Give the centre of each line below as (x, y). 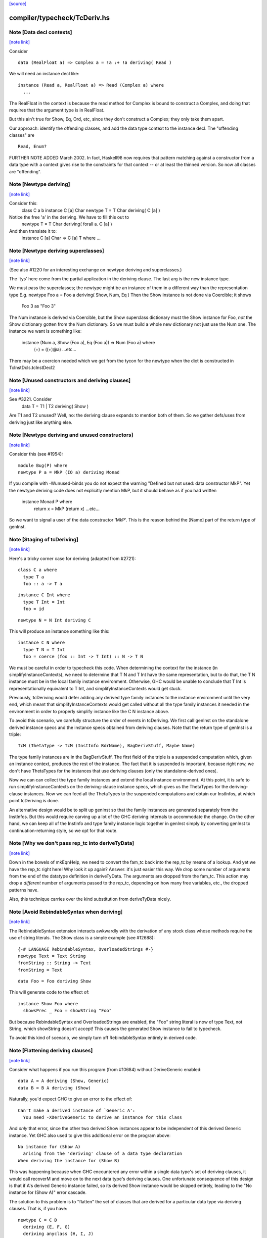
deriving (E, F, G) (46, 1227)
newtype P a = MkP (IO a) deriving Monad (69, 472)
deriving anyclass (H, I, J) (58, 1234)
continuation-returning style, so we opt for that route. (64, 830)
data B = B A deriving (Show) (55, 1088)
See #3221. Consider (30, 399)
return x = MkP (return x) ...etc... (67, 509)
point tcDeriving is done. (34, 801)
